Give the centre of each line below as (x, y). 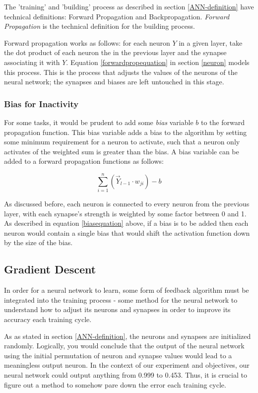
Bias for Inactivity (41, 103)
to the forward (223, 122)
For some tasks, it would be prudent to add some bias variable (99, 122)
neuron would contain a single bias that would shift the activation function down (127, 232)
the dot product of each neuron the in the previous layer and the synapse (115, 52)
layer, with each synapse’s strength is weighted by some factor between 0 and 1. (125, 213)
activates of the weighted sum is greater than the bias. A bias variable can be (122, 151)
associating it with (32, 62)
